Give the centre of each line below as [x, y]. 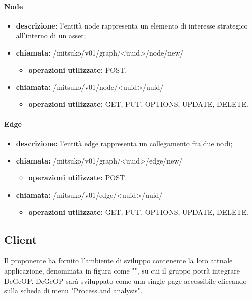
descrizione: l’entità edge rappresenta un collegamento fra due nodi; [124, 143]
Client [21, 239]
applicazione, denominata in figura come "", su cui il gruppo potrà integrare [122, 270]
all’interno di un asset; [51, 35]
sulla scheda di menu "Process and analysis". [73, 291]
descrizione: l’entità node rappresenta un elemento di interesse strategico [132, 25]
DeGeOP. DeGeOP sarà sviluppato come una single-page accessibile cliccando [125, 280]
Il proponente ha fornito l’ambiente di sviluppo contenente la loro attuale [118, 261]
